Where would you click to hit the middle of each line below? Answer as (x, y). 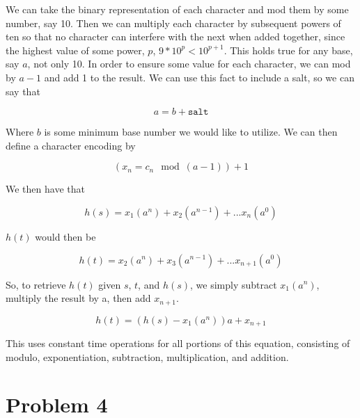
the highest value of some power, (75, 50)
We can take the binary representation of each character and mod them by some (177, 9)
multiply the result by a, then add (78, 298)
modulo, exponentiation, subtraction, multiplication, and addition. (147, 356)
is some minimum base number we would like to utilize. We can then (191, 132)
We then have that (45, 189)
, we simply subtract (234, 284)
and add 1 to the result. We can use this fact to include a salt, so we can (199, 77)
